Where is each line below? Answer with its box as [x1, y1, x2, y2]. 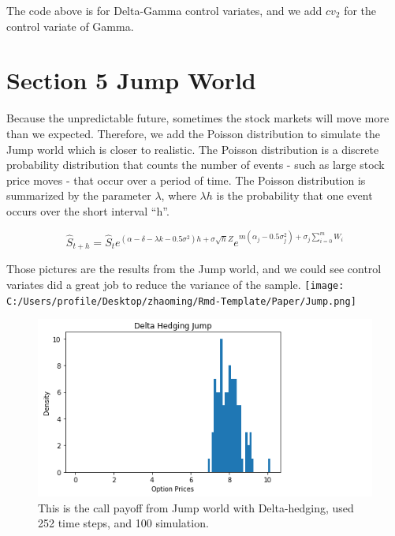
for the [344, 2, 377, 18]
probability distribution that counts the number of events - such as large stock [6, 156, 385, 173]
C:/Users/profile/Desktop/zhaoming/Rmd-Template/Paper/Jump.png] [6, 295, 356, 307]
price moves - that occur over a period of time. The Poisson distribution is [6, 171, 366, 188]
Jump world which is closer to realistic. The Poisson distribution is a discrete [6, 141, 379, 157]
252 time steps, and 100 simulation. [38, 515, 209, 531]
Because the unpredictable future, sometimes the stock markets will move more [6, 110, 389, 126]
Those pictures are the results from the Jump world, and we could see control [6, 261, 382, 277]
